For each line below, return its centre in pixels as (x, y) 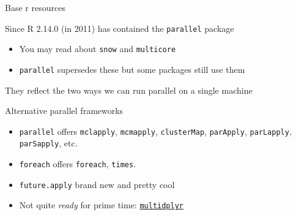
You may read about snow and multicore (98, 49)
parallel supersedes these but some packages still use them (132, 69)
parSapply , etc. (48, 143)
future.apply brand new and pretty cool (97, 184)
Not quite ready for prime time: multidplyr (102, 205)
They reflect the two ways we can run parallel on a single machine (129, 90)
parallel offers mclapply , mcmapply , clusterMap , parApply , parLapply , (155, 131)
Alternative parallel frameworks (64, 111)
